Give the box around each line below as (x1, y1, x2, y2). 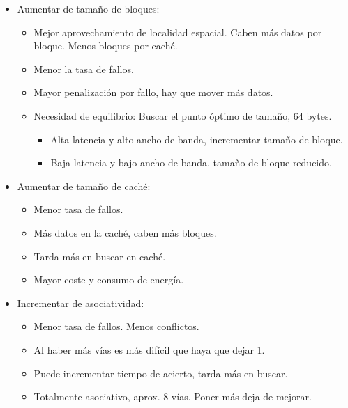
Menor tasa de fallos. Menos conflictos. (33, 319, 199, 334)
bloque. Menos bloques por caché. (33, 38, 178, 53)
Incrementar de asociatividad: (17, 295, 144, 310)
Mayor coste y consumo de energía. (33, 272, 184, 287)
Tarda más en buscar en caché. (33, 249, 166, 263)
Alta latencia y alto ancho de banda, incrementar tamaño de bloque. (50, 132, 343, 146)
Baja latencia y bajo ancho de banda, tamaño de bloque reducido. (50, 155, 332, 170)
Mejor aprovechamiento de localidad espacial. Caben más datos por (33, 24, 322, 39)
